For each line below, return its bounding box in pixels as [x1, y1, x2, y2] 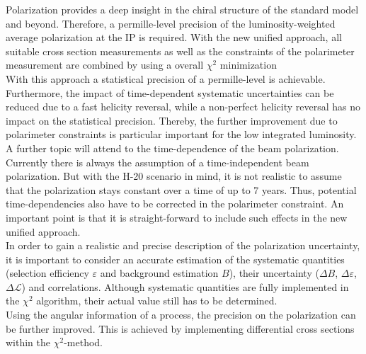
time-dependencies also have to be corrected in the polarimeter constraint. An [6, 196, 344, 211]
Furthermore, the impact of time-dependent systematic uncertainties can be [6, 85, 334, 100]
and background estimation [100, 265, 219, 280]
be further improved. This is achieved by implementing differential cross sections [6, 321, 355, 336]
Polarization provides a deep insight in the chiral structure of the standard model [6, 2, 359, 16]
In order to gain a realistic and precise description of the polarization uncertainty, [6, 238, 360, 253]
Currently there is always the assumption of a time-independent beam [6, 154, 309, 169]
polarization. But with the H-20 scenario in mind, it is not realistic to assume [6, 169, 342, 183]
